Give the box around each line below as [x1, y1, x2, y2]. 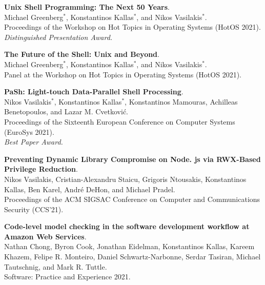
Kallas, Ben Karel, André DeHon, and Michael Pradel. [4, 184, 175, 194]
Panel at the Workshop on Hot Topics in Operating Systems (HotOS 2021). [4, 69, 241, 79]
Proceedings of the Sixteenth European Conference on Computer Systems [4, 116, 235, 127]
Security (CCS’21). [4, 203, 64, 214]
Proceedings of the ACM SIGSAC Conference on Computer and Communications [4, 194, 260, 205]
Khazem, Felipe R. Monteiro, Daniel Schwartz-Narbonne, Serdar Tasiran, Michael [4, 251, 261, 262]
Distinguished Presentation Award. [4, 31, 113, 42]
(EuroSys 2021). [4, 126, 54, 137]
